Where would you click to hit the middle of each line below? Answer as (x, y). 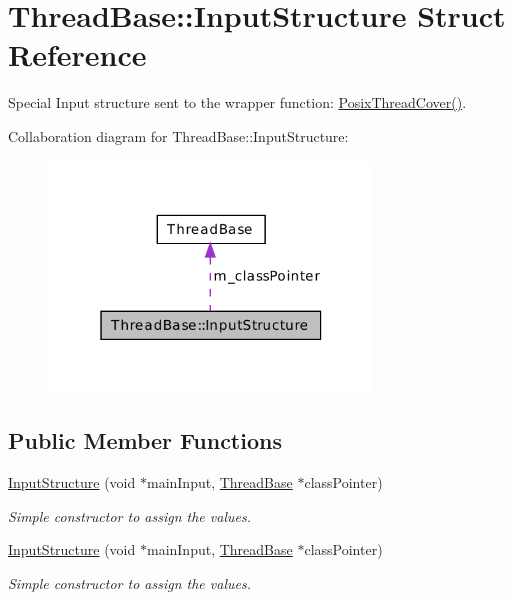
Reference (77, 54)
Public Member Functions (145, 440)
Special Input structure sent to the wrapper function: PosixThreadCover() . (237, 102)
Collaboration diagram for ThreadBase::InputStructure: (178, 135)
